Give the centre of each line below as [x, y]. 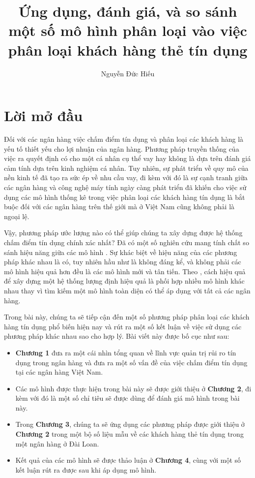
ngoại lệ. [17, 216]
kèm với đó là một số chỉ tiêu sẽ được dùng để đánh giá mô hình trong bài [127, 398]
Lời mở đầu [43, 115]
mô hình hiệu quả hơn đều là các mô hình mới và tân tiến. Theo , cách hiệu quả [125, 271]
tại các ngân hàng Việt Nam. [59, 372]
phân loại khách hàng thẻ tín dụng [128, 49]
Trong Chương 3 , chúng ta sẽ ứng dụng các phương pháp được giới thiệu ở [130, 424]
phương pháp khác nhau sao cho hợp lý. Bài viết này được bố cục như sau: [117, 336]
